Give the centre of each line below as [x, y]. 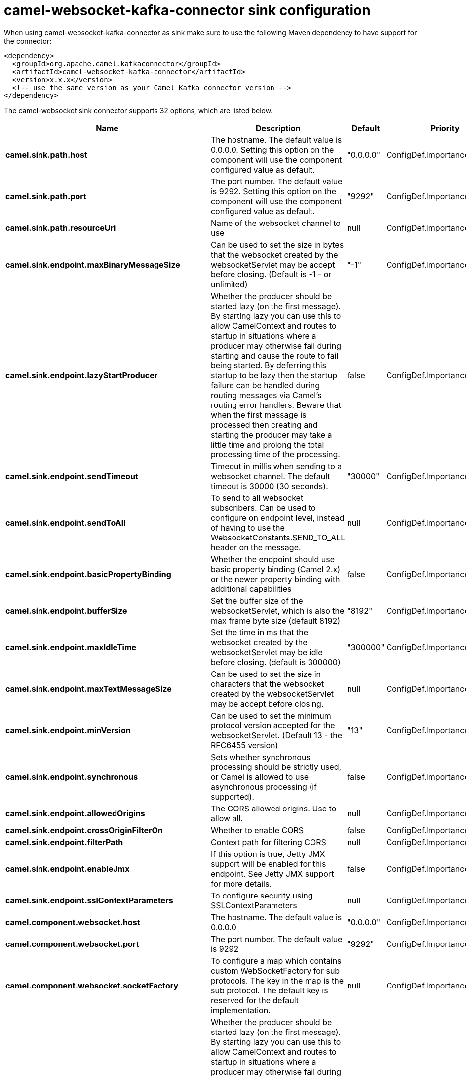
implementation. [240, 1010]
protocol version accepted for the [273, 725]
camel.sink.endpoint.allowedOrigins [75, 813]
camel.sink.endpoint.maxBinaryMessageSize [93, 264]
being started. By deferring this [269, 365]
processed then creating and [264, 425]
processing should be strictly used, [276, 767]
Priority [445, 128]
